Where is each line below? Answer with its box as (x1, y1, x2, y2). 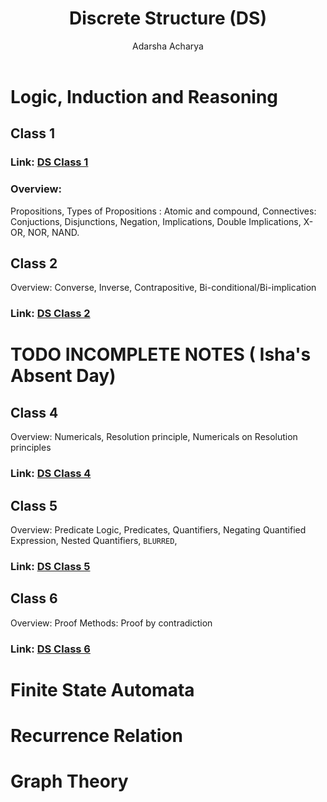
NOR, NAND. (27, 226, 80, 238)
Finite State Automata (10, 678, 195, 701)
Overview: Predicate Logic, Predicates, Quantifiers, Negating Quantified (10, 524, 307, 536)
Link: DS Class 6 (10, 642, 91, 656)
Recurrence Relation (10, 725, 183, 747)
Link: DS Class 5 (10, 559, 91, 573)
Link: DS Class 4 (10, 467, 92, 481)
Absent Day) (10, 365, 117, 387)
